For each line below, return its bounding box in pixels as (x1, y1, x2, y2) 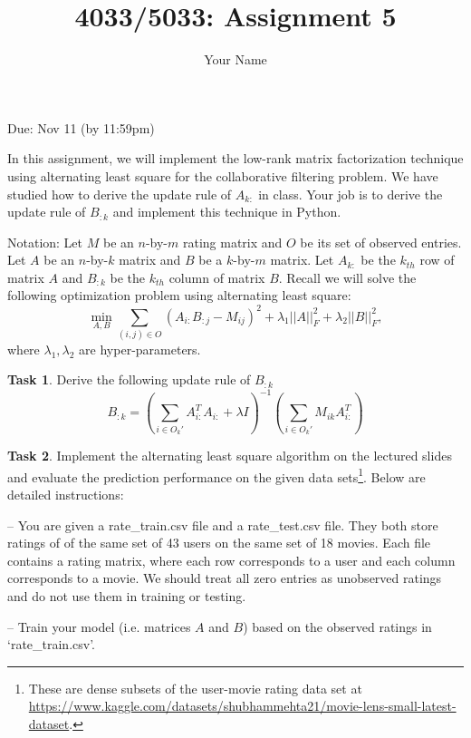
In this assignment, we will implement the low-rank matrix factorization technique (7, 149, 464, 168)
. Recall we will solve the (278, 267, 417, 286)
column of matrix (168, 267, 265, 286)
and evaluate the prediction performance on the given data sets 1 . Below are (7, 464, 426, 486)
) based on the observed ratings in (243, 617, 432, 636)
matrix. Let (270, 250, 334, 269)
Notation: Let (7, 232, 83, 251)
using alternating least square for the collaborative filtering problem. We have (7, 166, 438, 185)
